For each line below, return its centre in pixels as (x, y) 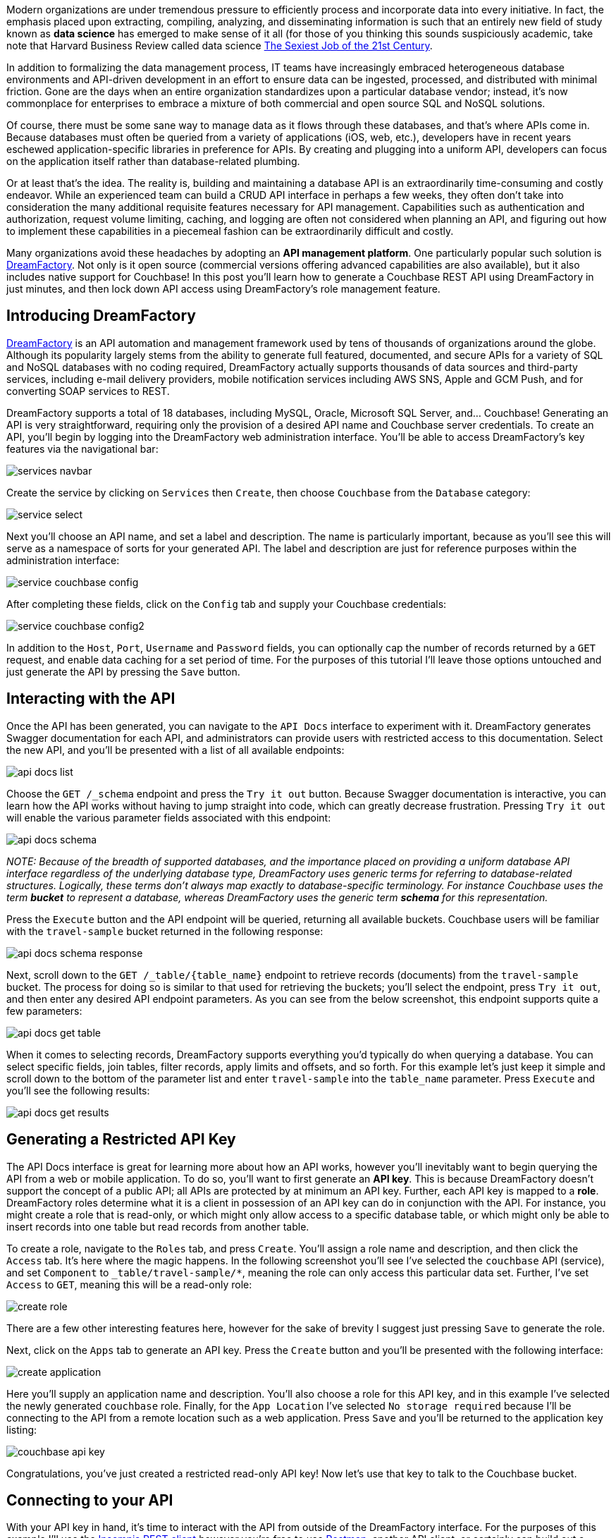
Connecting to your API (90, 1500)
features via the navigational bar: (82, 448)
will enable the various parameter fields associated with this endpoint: (169, 817)
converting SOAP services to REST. (88, 391)
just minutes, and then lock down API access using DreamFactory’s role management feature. (223, 289)
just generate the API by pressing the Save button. (123, 671)
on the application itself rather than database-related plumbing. (153, 161)
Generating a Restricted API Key (121, 1140)
